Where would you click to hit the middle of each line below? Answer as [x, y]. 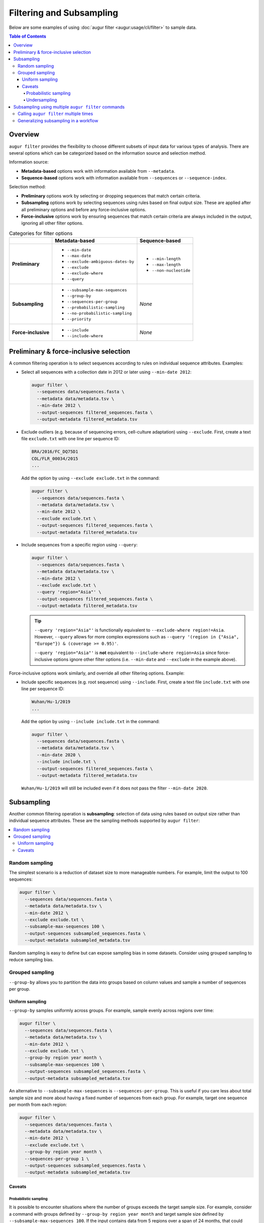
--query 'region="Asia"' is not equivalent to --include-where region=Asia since [125, 653]
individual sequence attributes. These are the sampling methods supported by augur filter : [104, 821]
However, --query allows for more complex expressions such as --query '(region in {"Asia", [137, 636]
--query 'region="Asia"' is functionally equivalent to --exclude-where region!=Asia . [130, 630]
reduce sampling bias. [31, 960]
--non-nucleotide [171, 270]
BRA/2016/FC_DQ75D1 [55, 452]
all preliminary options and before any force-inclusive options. [84, 209]
